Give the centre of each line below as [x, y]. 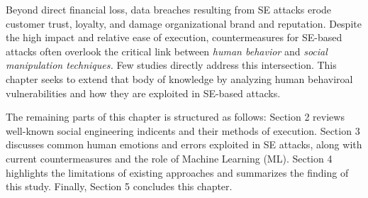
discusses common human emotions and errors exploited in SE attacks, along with [184, 144]
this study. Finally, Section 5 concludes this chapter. [119, 186]
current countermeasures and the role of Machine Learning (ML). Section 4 [169, 158]
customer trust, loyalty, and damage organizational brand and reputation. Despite [184, 23]
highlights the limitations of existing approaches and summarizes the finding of [177, 172]
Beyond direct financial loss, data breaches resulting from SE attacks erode [169, 9]
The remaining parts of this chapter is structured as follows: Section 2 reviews [175, 117]
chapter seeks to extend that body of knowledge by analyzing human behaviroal [179, 78]
